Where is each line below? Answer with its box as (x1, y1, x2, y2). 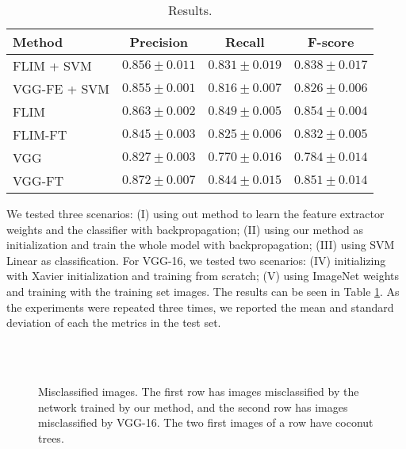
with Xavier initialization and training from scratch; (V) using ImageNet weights (6, 267, 400, 284)
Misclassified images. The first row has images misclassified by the (38, 382, 359, 399)
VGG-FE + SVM (13, 79, 110, 98)
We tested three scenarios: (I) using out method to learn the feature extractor (6, 205, 385, 221)
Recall (224, 33, 265, 51)
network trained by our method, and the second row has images (38, 398, 348, 415)
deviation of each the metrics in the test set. (6, 314, 221, 331)
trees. (38, 429, 64, 446)
